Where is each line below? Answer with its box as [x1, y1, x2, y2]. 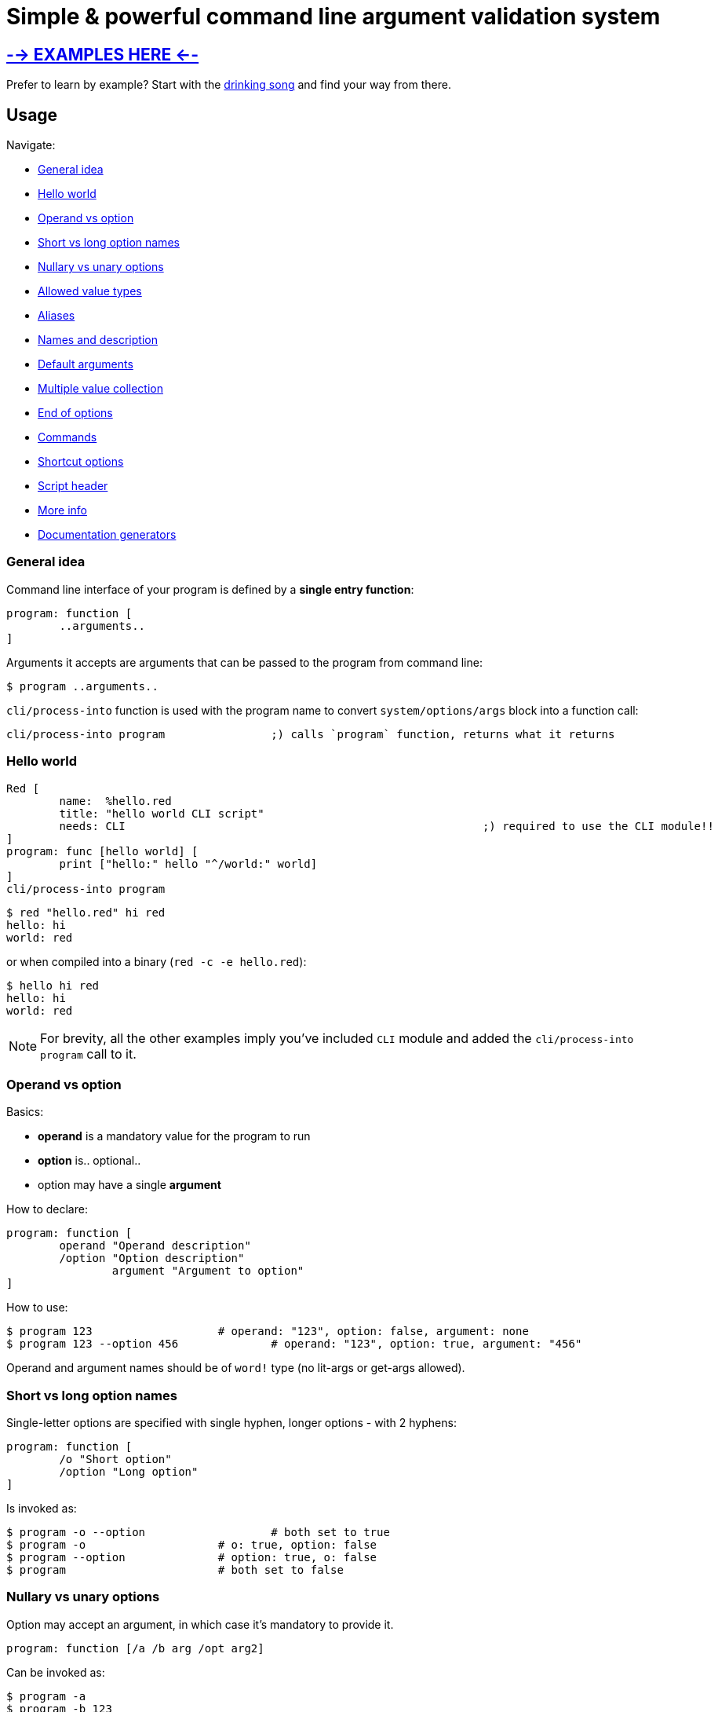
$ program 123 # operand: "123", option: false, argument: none [6, 1325, 529, 1338]
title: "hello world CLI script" [59, 807, 264, 820]
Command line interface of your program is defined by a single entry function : [6, 582, 414, 596]
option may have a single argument [38, 1178, 221, 1192]
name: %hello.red [59, 794, 172, 807]
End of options [38, 406, 113, 420]
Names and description [38, 333, 158, 347]
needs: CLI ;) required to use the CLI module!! [59, 819, 714, 832]
